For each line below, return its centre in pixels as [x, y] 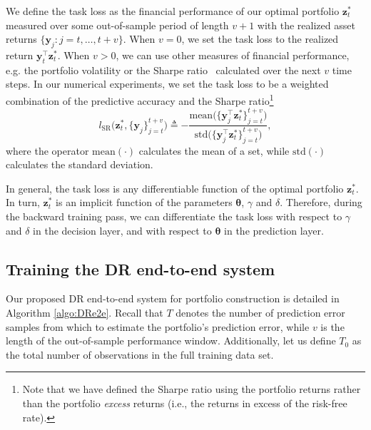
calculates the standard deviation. [80, 164]
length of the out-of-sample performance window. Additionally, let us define [171, 341]
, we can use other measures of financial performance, [233, 55]
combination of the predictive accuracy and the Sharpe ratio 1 [140, 99]
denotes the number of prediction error [260, 313]
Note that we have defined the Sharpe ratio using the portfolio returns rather [192, 389]
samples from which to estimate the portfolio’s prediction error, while [158, 326]
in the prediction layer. [274, 230]
